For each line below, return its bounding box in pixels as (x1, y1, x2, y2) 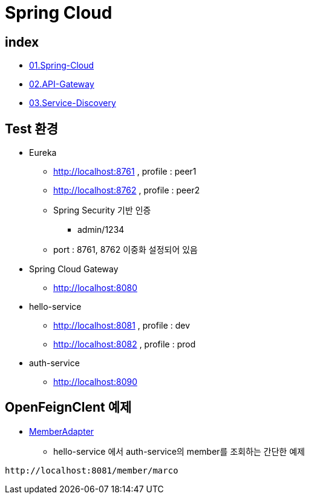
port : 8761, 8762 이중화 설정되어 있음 (53, 244, 198, 255)
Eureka (29, 147, 57, 158)
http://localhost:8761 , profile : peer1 (53, 166, 197, 177)
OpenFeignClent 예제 (5, 400, 132, 415)
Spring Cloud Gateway (29, 264, 119, 275)
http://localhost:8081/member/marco (5, 465, 178, 475)
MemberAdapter (29, 426, 94, 437)
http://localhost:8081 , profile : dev (53, 320, 190, 331)
